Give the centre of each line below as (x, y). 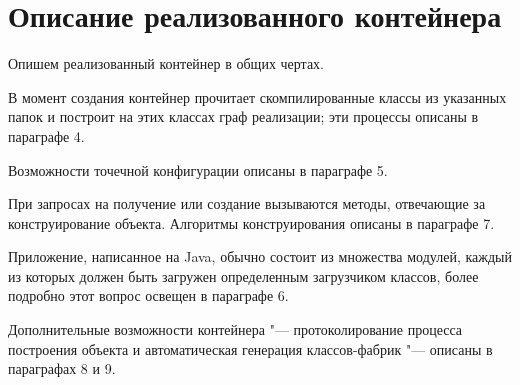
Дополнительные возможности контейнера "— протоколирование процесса (235, 329)
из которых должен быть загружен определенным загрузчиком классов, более (243, 275)
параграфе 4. (46, 135)
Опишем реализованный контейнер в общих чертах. (166, 63)
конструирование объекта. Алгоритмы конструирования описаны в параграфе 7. (251, 222)
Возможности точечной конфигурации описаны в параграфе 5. (198, 169)
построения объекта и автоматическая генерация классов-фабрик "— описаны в (250, 348)
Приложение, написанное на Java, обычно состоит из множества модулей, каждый (260, 256)
